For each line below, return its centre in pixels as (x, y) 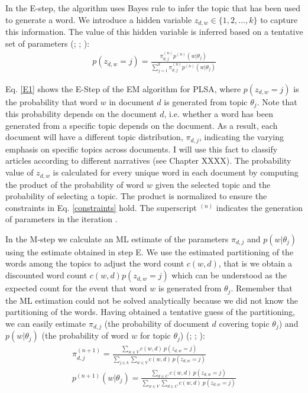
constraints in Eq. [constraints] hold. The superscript (101, 207)
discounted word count (46, 275)
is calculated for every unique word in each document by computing (176, 172)
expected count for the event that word (76, 288)
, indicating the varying (241, 137)
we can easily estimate (46, 323)
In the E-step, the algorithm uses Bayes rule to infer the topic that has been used (153, 8)
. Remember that (262, 288)
